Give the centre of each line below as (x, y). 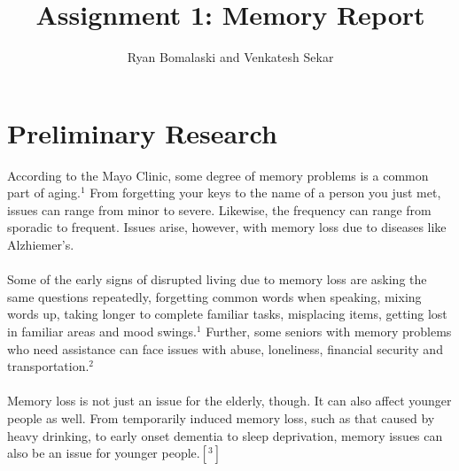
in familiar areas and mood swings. (102, 331)
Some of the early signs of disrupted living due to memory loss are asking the (217, 279)
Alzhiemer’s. (41, 245)
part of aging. (44, 193)
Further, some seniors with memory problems (329, 331)
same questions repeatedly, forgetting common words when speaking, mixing (214, 296)
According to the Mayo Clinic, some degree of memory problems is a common (218, 175)
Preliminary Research (142, 132)
